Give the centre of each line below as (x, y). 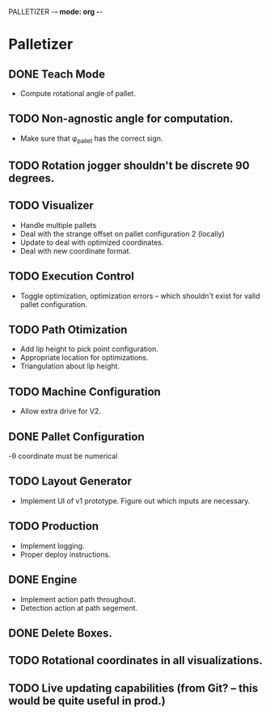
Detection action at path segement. (79, 608)
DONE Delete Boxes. (61, 633)
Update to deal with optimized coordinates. (92, 242)
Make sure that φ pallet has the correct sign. (91, 139)
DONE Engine (43, 580)
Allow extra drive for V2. (60, 411)
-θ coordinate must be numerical (63, 456)
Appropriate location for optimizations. (84, 358)
